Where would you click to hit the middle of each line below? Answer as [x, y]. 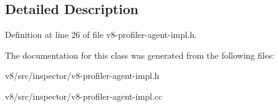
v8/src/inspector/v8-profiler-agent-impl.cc [84, 96]
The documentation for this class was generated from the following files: [140, 55]
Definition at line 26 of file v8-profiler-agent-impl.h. [101, 35]
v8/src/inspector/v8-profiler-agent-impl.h [82, 76]
